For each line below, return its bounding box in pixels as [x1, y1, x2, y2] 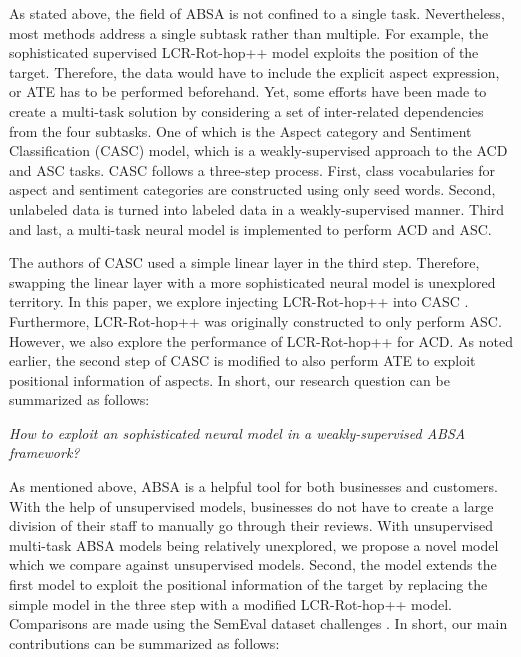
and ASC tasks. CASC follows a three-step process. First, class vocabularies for [9, 159, 496, 180]
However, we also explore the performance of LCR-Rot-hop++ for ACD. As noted [9, 330, 513, 351]
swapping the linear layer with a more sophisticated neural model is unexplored [9, 271, 496, 292]
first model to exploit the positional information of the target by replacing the [9, 574, 488, 595]
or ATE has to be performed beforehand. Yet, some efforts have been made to [9, 81, 487, 102]
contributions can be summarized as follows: [9, 632, 280, 653]
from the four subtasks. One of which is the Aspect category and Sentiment [9, 120, 472, 141]
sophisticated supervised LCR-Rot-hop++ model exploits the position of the [9, 42, 479, 63]
